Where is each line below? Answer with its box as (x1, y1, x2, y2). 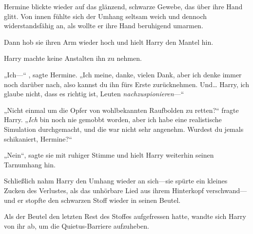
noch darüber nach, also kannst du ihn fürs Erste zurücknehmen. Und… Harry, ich (4, 79, 249, 89)
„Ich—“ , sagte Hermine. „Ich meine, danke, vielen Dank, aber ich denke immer (4, 69, 242, 79)
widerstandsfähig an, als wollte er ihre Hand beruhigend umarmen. (4, 20, 203, 31)
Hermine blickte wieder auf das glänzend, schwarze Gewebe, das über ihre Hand (4, 1, 243, 11)
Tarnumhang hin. (4, 159, 56, 169)
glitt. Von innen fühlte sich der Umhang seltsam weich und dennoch (4, 11, 207, 21)
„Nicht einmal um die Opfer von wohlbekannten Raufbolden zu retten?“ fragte (4, 105, 239, 115)
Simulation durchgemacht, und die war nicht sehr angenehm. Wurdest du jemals (4, 124, 244, 134)
